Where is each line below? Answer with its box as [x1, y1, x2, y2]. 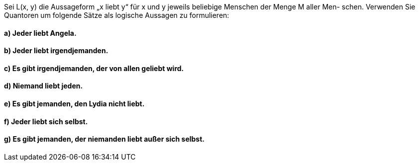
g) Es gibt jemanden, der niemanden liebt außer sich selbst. [4, 135, 205, 144]
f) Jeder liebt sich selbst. [4, 117, 88, 126]
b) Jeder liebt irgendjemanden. [4, 46, 108, 55]
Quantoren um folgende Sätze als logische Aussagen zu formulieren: [4, 11, 229, 19]
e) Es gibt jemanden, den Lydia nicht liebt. [4, 99, 145, 108]
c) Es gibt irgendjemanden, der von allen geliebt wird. [4, 64, 184, 73]
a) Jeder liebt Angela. [4, 28, 77, 37]
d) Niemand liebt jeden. [4, 82, 83, 90]
